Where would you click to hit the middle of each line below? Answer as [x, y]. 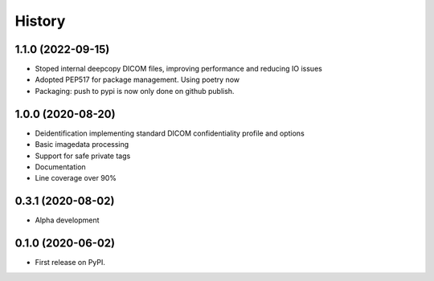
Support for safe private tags [83, 156]
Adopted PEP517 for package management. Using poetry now [137, 79]
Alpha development [67, 220]
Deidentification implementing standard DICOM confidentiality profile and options [170, 133]
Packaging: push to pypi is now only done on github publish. [135, 91]
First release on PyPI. [70, 263]
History [40, 21]
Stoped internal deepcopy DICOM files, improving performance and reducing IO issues [179, 69]
